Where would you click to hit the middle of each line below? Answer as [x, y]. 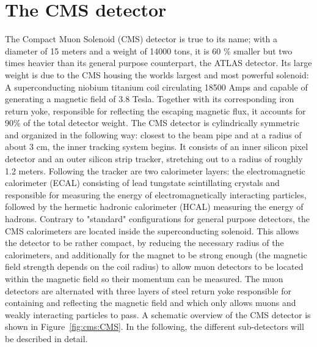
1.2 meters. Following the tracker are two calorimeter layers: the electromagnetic [155, 170]
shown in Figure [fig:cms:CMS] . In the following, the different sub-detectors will [155, 326]
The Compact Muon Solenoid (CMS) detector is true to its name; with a [141, 39]
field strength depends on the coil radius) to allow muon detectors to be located [154, 267]
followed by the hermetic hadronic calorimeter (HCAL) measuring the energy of [154, 207]
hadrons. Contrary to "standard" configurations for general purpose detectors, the [157, 219]
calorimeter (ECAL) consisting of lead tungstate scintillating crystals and [142, 183]
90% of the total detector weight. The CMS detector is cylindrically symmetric [152, 123]
